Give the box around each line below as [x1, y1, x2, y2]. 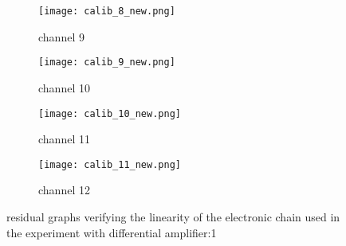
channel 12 [38, 182, 90, 198]
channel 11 [38, 131, 90, 147]
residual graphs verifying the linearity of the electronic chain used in [6, 209, 340, 225]
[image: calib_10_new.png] [38, 107, 181, 119]
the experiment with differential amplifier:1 [6, 224, 217, 240]
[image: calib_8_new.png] [38, 6, 175, 17]
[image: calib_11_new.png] [38, 158, 181, 170]
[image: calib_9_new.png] [38, 57, 175, 68]
